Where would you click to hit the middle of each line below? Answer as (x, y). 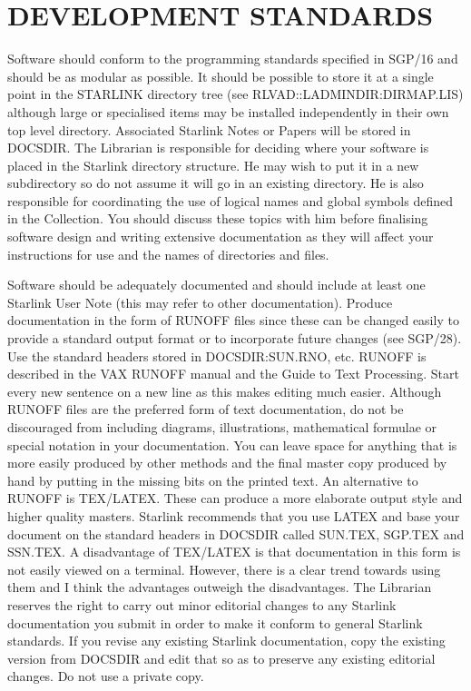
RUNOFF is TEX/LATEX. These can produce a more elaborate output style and (235, 498)
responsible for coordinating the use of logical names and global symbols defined (230, 200)
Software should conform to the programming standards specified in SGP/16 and (233, 59)
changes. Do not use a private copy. (106, 676)
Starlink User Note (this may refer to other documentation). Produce (200, 302)
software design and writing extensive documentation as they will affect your (221, 237)
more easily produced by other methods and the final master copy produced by (227, 463)
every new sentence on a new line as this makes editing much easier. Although (225, 391)
